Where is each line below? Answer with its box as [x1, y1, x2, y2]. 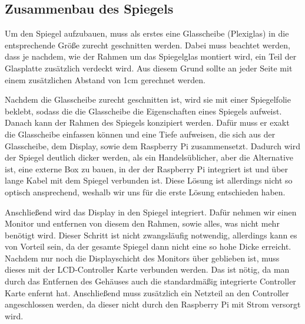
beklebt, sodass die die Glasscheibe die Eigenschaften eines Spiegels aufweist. [5, 104, 282, 117]
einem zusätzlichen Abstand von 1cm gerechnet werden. [5, 73, 205, 86]
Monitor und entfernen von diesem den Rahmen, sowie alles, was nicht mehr [5, 217, 280, 230]
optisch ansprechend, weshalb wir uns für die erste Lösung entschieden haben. [5, 185, 286, 198]
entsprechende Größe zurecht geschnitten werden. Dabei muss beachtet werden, [5, 38, 290, 51]
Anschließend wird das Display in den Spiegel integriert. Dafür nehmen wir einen [5, 205, 297, 218]
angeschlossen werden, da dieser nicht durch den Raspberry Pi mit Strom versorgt [5, 298, 301, 310]
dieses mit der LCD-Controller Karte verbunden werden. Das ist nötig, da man [5, 263, 290, 276]
